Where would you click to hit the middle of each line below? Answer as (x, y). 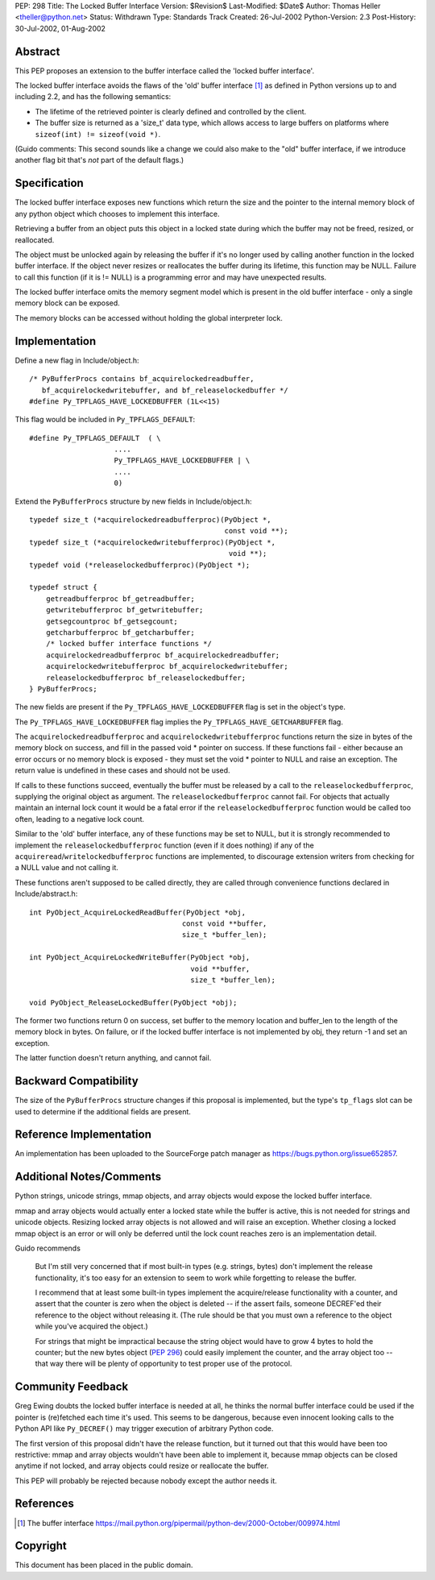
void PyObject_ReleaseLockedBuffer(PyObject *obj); (133, 1002)
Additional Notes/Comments (88, 1177)
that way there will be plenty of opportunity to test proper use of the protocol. (164, 1364)
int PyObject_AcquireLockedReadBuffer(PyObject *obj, (137, 912)
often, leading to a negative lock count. (80, 819)
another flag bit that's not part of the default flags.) (99, 160)
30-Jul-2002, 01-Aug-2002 (60, 28)
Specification (49, 183)
